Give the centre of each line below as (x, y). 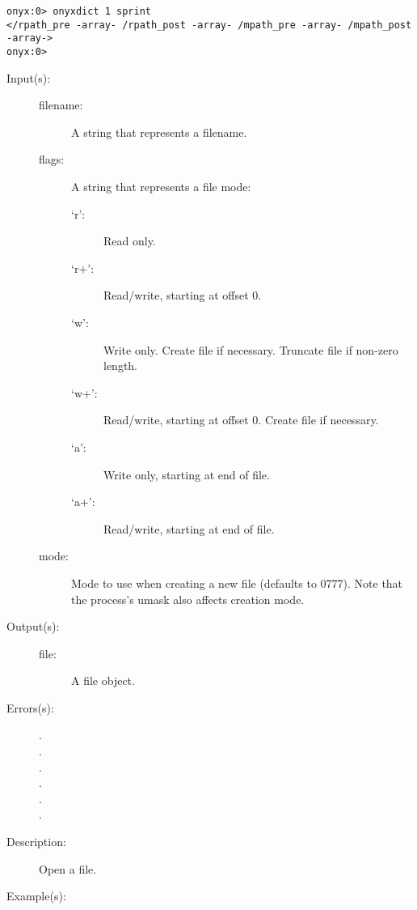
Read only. (130, 241)
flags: (52, 159)
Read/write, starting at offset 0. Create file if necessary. (241, 420)
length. (121, 366)
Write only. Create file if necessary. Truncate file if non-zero (251, 349)
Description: (36, 842)
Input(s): (29, 77)
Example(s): (36, 896)
